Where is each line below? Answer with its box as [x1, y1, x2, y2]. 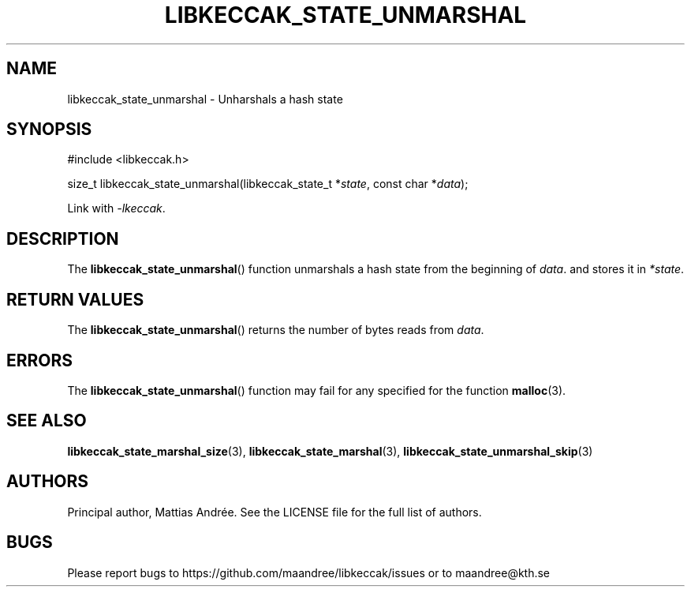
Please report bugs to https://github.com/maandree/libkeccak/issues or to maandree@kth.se [67, 565, 551, 580]
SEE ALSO [6, 411, 87, 431]
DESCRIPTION [6, 228, 119, 249]
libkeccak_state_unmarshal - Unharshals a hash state [67, 92, 343, 106]
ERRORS [6, 350, 73, 370]
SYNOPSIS [6, 119, 92, 140]
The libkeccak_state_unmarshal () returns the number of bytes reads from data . [67, 323, 484, 337]
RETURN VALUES [6, 289, 144, 310]
